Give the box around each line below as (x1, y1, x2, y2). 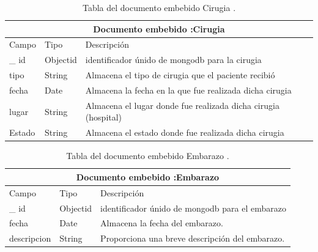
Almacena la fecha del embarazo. (100, 217, 223, 229)
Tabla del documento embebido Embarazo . (66, 149, 229, 162)
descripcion (9, 232, 51, 245)
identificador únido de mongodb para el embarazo (100, 201, 286, 214)
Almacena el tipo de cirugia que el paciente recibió (85, 69, 275, 81)
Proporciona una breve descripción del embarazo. (100, 232, 285, 245)
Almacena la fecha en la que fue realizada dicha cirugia (85, 83, 292, 96)
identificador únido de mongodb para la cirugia (85, 53, 262, 66)
